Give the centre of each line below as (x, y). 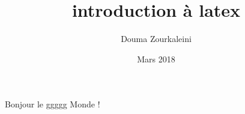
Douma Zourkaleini (156, 39)
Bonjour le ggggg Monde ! (53, 104)
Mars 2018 (156, 58)
